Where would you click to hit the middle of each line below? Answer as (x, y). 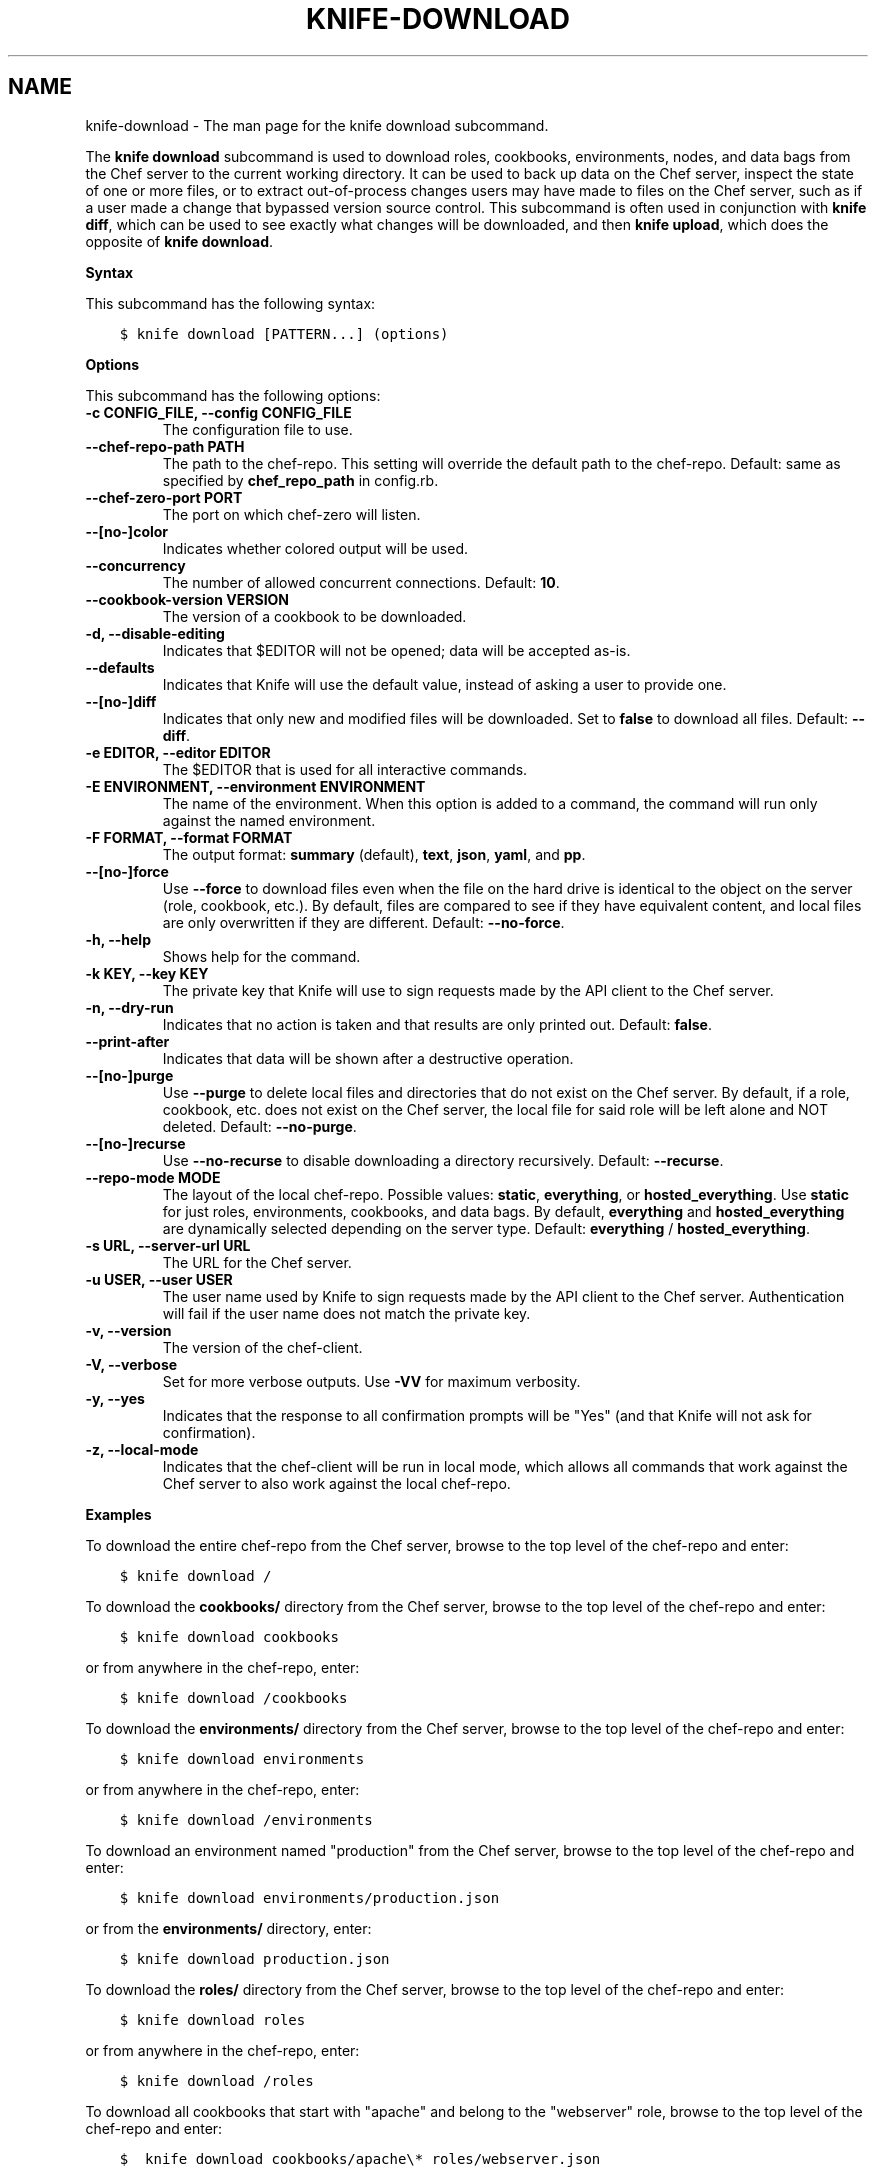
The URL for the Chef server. (257, 1262)
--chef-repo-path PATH (165, 446)
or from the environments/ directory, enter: (228, 1928)
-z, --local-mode (142, 1449)
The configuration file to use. (257, 429)
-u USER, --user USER (159, 1279)
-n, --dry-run (129, 1007)
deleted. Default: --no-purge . (259, 1126)
